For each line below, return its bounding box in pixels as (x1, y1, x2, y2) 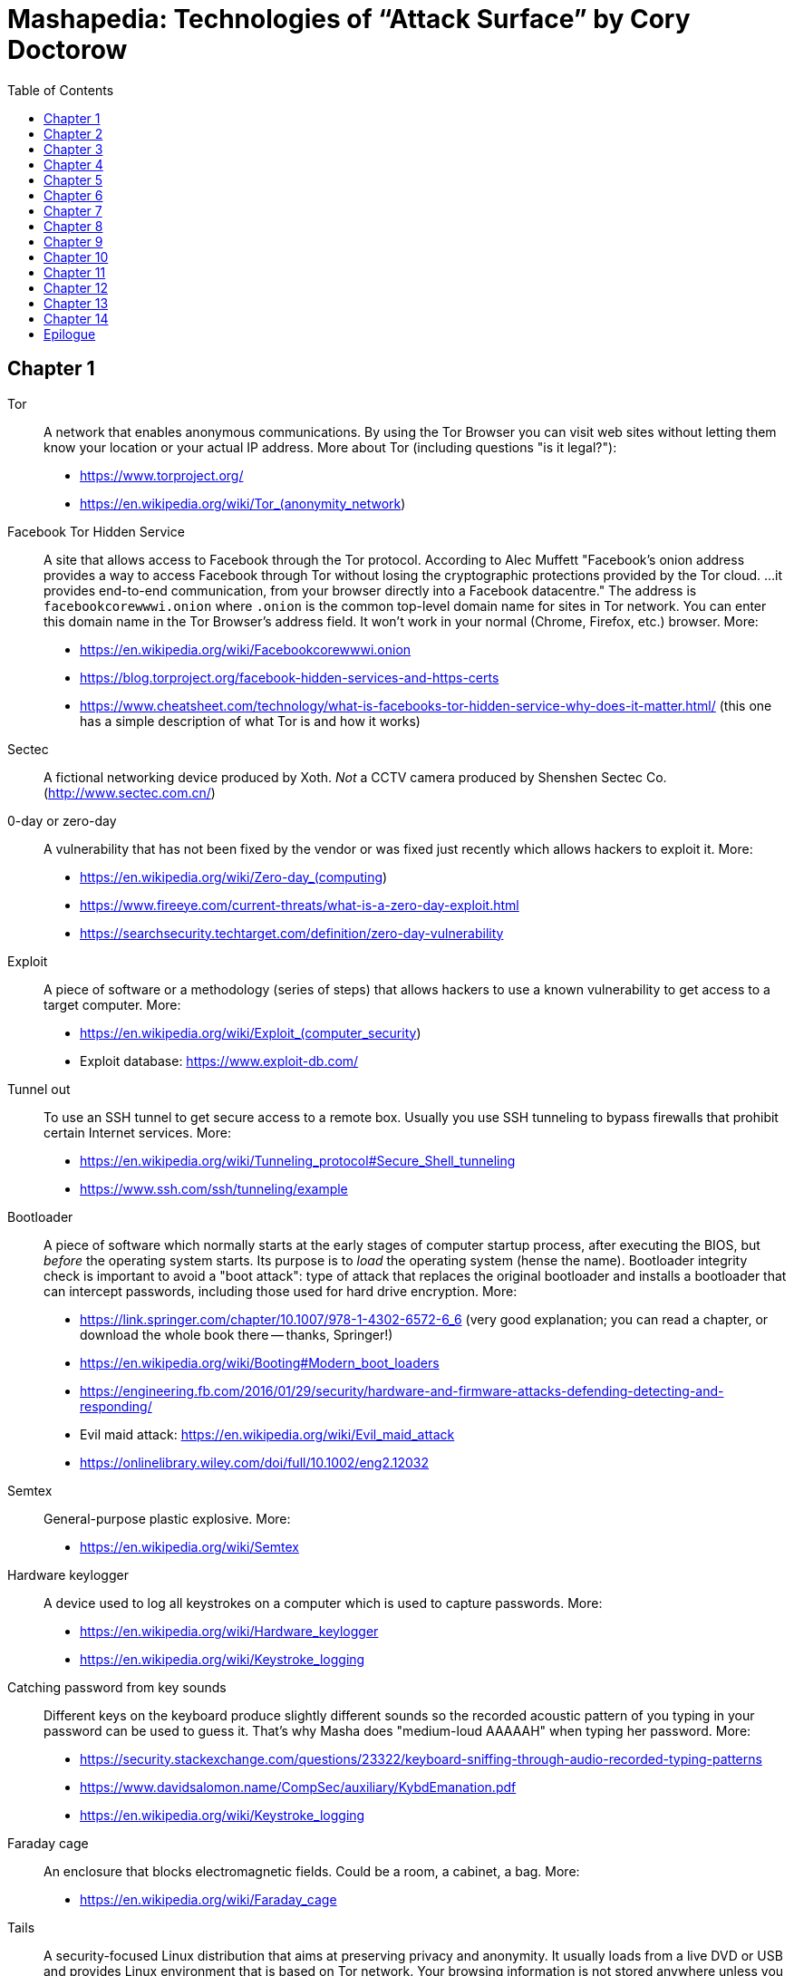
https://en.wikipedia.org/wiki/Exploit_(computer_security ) (80, 1024, 421, 1041)
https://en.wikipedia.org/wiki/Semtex (80, 1538, 299, 1555)
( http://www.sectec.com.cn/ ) (44, 784, 216, 800)
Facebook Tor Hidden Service (7, 523, 185, 539)
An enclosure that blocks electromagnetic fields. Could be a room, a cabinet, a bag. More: (44, 1863, 580, 1879)
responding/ (80, 1398, 152, 1414)
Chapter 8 (44, 218, 103, 234)
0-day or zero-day (7, 812, 117, 828)
